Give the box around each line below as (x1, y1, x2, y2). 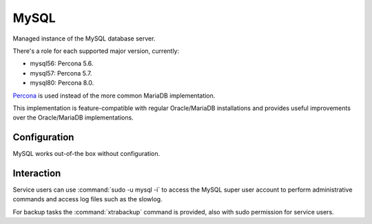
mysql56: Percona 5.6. (30, 59, 94, 68)
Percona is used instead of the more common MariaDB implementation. (12, 91, 216, 100)
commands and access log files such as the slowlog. (12, 195, 163, 203)
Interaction (12, 168, 61, 179)
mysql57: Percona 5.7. (30, 69, 92, 77)
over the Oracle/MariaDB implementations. (12, 113, 134, 122)
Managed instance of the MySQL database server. (12, 34, 156, 43)
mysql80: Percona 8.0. (30, 79, 94, 87)
